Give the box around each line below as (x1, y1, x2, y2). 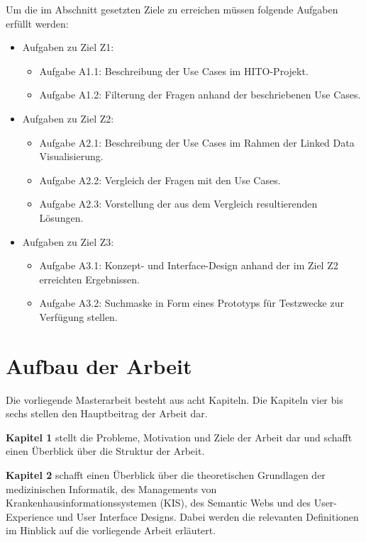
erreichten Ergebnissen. (39, 271, 140, 286)
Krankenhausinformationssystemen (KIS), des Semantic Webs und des (6, 495, 311, 510)
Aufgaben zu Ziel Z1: (22, 40, 114, 55)
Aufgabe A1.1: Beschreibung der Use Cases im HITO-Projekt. (39, 63, 309, 78)
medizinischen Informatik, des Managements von (6, 481, 217, 496)
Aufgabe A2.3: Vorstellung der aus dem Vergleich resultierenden (39, 196, 318, 211)
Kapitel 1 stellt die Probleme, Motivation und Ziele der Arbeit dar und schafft (6, 429, 353, 444)
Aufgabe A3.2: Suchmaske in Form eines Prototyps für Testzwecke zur (39, 295, 344, 310)
